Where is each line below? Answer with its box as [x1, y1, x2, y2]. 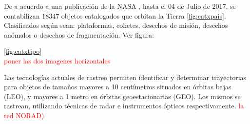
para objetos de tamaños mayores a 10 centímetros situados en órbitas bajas [4, 82, 231, 92]
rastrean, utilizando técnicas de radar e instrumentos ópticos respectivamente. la [4, 101, 244, 111]
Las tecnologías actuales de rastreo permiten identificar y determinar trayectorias [4, 72, 247, 82]
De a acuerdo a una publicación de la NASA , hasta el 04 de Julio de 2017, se [4, 1, 236, 11]
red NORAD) [4, 110, 44, 120]
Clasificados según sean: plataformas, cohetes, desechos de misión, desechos [4, 20, 228, 30]
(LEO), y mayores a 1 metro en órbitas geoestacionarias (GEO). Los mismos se [4, 91, 241, 101]
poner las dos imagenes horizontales [4, 55, 111, 65]
